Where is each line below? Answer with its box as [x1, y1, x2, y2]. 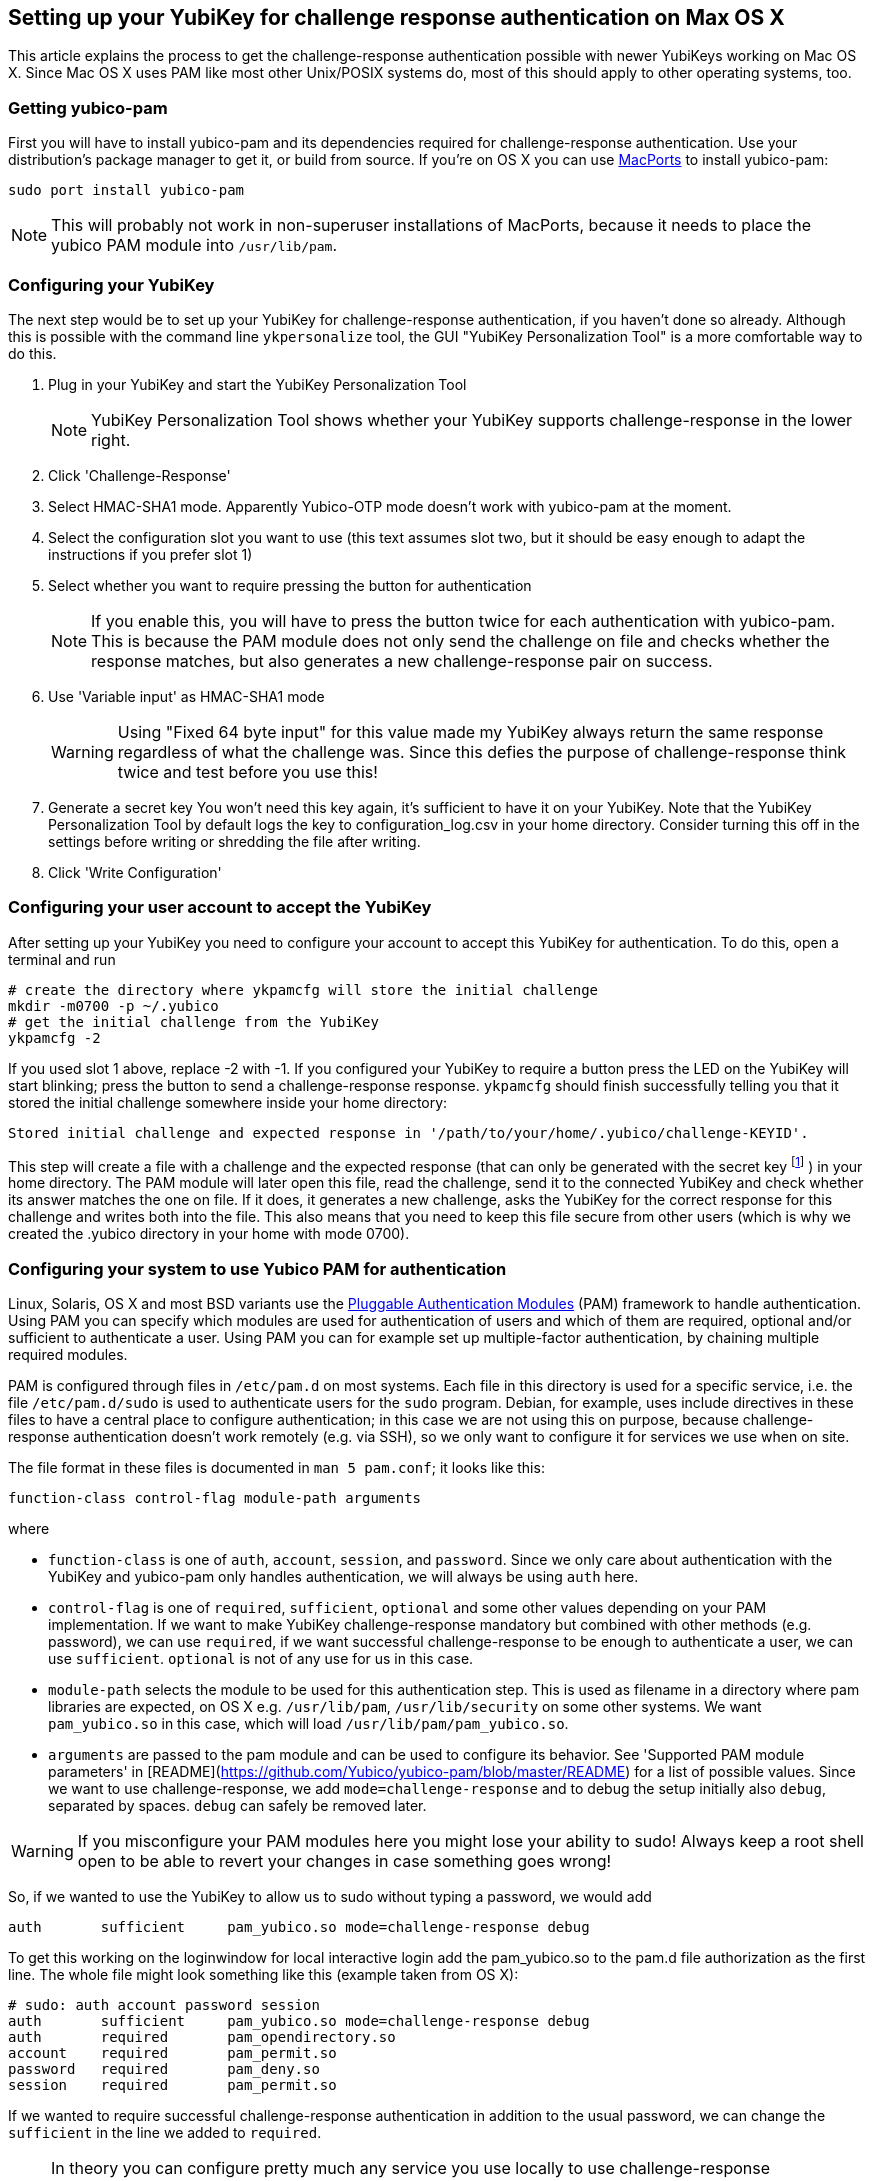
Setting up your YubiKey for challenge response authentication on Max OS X [8, 5, 785, 30]
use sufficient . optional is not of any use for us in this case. [48, 1650, 474, 1668]
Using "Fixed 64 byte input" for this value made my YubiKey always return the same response [117, 721, 824, 742]
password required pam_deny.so [8, 2061, 320, 2078]
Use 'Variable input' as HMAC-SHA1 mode [48, 687, 325, 705]
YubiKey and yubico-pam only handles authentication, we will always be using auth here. [48, 1568, 639, 1586]
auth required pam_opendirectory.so [8, 2029, 396, 2046]
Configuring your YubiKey [8, 274, 215, 295]
